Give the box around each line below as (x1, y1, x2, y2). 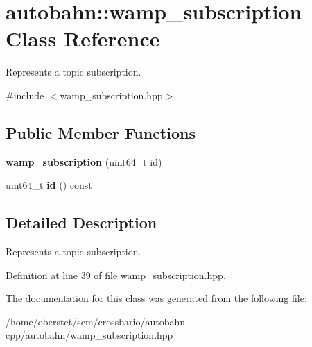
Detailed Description (6, 212, 157, 233)
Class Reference (6, 24, 160, 53)
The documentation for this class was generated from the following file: (6, 291, 307, 305)
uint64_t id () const (6, 178, 92, 192)
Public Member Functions (6, 121, 196, 143)
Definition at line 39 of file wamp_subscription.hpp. (6, 267, 226, 282)
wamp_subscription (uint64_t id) (6, 154, 162, 169)
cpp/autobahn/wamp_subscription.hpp (6, 328, 173, 342)
